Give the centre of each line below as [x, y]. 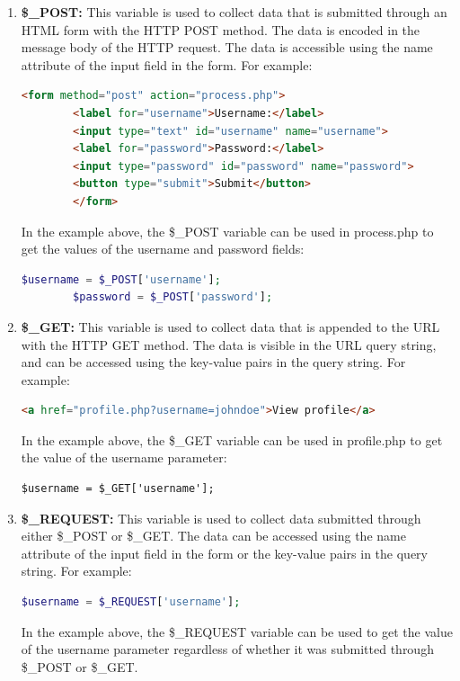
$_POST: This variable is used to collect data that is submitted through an [234, 12]
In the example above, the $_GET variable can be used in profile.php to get [232, 439]
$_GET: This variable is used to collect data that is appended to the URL [230, 326]
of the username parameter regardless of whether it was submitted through [227, 649]
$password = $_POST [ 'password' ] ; [173, 297]
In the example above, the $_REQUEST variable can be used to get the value [237, 631]
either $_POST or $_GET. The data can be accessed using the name [213, 536]
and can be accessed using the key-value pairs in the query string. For [213, 362]
